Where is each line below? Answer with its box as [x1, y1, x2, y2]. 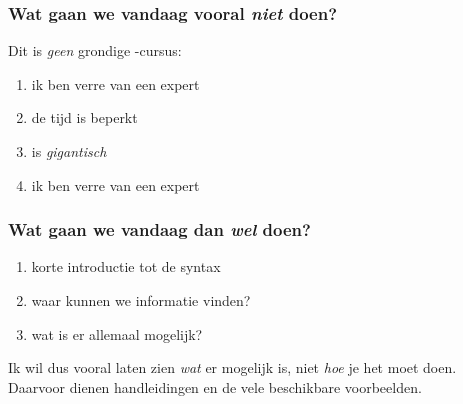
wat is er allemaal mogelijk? [31, 323, 203, 344]
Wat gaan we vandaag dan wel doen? [8, 217, 311, 242]
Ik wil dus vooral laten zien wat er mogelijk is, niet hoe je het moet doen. [8, 357, 457, 378]
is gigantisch [31, 141, 107, 161]
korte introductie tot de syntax [31, 256, 221, 277]
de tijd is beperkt [31, 107, 138, 128]
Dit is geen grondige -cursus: [8, 40, 182, 61]
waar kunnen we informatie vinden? [31, 290, 251, 310]
